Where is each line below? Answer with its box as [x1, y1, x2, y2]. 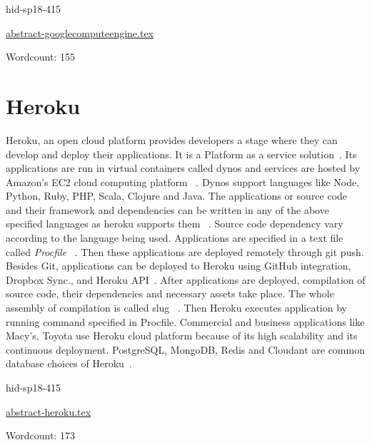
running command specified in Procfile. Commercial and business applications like [6, 314, 365, 329]
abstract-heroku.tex [6, 404, 91, 419]
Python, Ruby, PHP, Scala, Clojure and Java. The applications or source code [6, 188, 348, 203]
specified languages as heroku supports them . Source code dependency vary [6, 216, 343, 231]
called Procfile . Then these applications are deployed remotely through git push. [6, 244, 364, 259]
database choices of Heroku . [6, 356, 132, 371]
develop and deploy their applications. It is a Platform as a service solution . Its [6, 146, 357, 161]
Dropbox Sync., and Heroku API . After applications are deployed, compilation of [6, 272, 366, 287]
